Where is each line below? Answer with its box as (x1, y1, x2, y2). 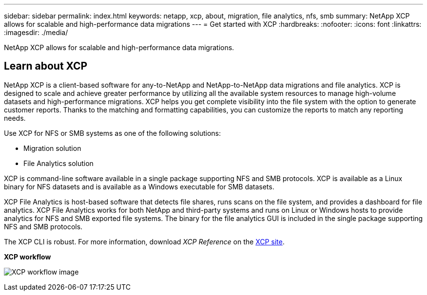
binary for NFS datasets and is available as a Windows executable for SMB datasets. (4, 182, 274, 191)
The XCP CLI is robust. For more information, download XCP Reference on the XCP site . (4, 237, 285, 246)
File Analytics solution (23, 159, 94, 167)
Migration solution (23, 144, 81, 152)
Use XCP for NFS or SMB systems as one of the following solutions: (4, 129, 221, 137)
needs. (4, 113, 26, 122)
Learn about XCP (4, 60, 88, 73)
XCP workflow (4, 252, 51, 261)
